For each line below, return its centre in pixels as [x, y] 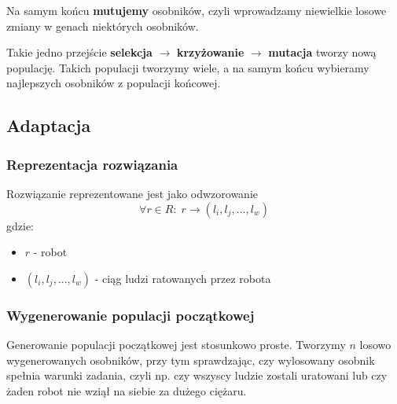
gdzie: [20, 225]
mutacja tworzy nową [322, 52]
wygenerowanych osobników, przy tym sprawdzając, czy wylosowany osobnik [191, 360]
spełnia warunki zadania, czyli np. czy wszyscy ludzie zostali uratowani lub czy [197, 375]
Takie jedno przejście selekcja [79, 52]
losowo [375, 344]
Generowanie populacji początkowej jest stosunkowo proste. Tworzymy [176, 344]
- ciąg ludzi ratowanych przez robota [183, 278]
